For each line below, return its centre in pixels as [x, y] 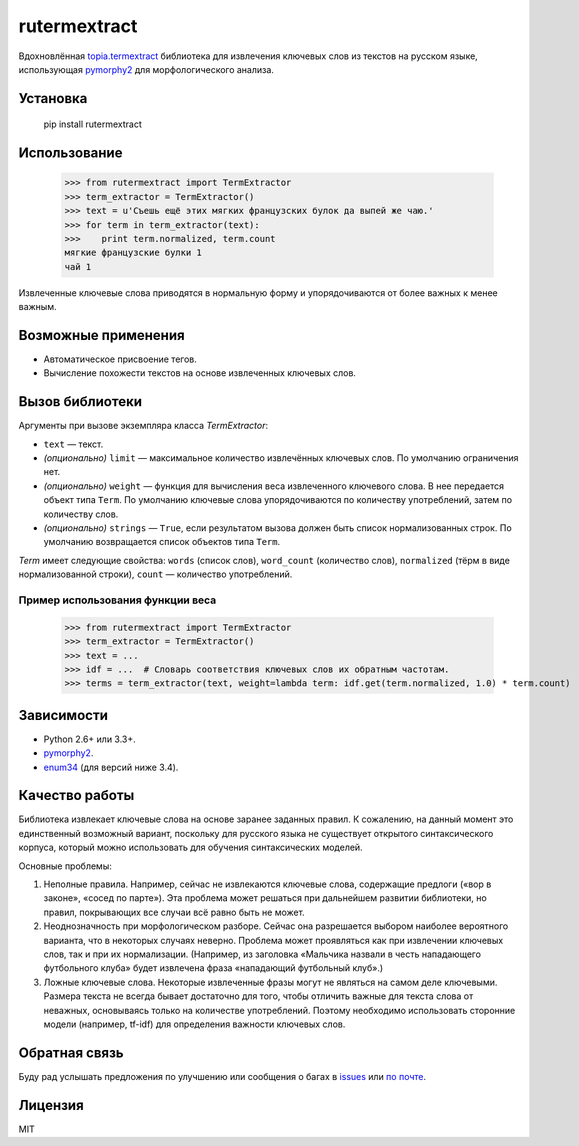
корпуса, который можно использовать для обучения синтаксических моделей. [191, 847]
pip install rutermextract [92, 124]
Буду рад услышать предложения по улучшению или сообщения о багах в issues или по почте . [222, 1076]
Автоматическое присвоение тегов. [120, 359]
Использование [70, 153]
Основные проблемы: [65, 866]
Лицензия [51, 1105]
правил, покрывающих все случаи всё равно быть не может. [174, 912]
